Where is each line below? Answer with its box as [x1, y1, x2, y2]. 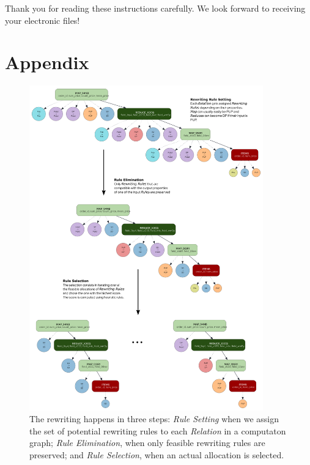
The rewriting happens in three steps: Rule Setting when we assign [29, 412, 279, 425]
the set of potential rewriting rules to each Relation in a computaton [29, 424, 286, 437]
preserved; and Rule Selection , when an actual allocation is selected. [29, 448, 284, 461]
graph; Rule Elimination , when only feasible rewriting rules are [29, 436, 265, 449]
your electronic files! [5, 13, 80, 26]
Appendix [5, 50, 89, 75]
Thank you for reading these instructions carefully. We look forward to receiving [5, 2, 306, 14]
